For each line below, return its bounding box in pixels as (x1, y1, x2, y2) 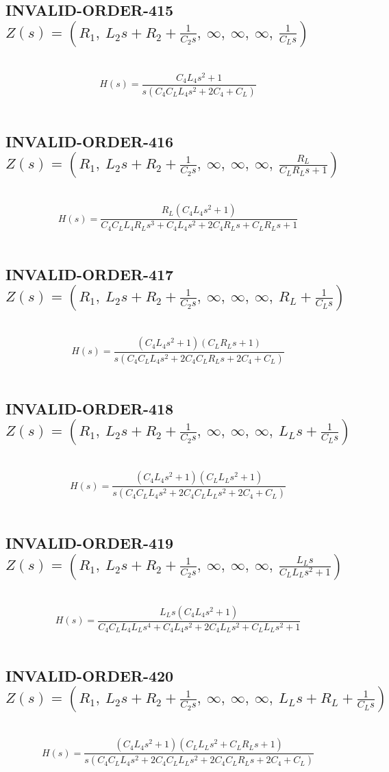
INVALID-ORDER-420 (5, 665, 174, 686)
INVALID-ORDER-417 (5, 263, 174, 284)
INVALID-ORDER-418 (5, 397, 174, 419)
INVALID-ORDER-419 (5, 532, 174, 553)
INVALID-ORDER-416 (5, 130, 174, 151)
